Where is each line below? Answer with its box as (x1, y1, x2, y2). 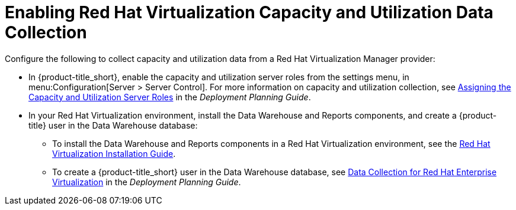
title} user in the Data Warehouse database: (28, 120, 198, 130)
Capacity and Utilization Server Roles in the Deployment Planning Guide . (28, 91, 311, 102)
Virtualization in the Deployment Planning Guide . (52, 176, 241, 187)
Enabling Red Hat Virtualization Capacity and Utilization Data (5, 2, 493, 22)
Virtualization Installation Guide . (52, 148, 176, 159)
